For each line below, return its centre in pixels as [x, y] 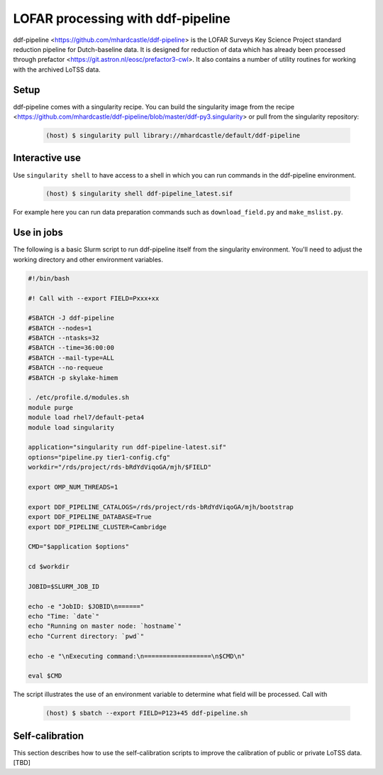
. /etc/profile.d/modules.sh [79, 397]
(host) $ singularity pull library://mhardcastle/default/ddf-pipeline [173, 135]
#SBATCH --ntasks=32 [63, 338]
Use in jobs [38, 233]
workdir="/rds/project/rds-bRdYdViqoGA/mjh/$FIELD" [120, 467]
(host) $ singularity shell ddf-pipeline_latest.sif [139, 194]
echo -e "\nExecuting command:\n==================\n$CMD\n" [137, 656]
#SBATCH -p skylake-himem [73, 378]
